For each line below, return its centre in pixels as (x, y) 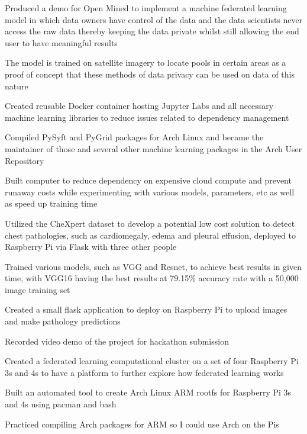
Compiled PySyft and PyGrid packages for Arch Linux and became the (134, 137)
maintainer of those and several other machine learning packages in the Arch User (153, 148)
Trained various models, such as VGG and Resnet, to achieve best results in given (153, 266)
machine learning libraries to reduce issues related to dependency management (147, 117)
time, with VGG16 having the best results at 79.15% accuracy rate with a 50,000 (152, 278)
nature (17, 86)
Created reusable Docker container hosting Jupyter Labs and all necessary (139, 106)
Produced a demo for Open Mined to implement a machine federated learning (146, 8)
